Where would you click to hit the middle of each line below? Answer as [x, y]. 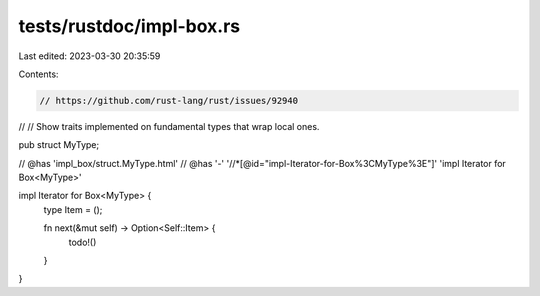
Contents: [38, 74]
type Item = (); [73, 209]
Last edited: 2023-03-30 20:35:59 [89, 56]
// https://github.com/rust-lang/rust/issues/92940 [169, 100]
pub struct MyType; [59, 145]
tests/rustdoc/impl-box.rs [129, 26]
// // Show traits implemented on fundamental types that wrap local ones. [169, 126]
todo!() [82, 242]
